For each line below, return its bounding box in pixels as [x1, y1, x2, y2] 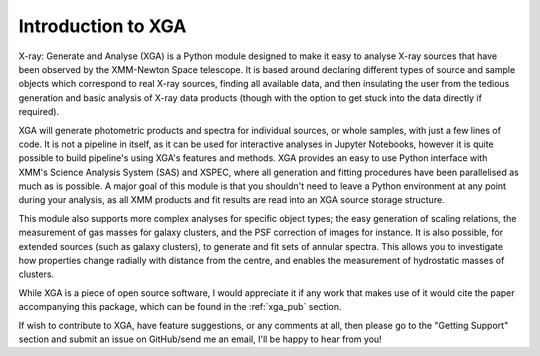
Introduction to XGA [18, 15, 187, 37]
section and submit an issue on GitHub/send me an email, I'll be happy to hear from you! [18, 333, 382, 345]
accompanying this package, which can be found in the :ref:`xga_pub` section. [18, 301, 342, 313]
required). [18, 106, 60, 118]
